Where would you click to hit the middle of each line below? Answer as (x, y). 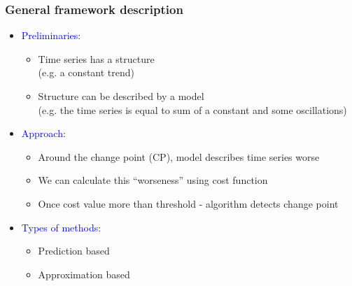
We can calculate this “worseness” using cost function (153, 180)
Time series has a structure (96, 58)
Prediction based (74, 251)
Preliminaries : (51, 35)
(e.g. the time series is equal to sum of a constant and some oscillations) (192, 109)
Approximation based (84, 274)
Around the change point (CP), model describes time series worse (179, 156)
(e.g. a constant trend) (86, 72)
